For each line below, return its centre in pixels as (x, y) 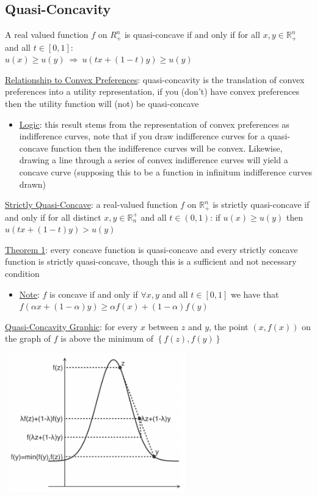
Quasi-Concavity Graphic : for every (71, 326)
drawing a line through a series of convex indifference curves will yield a (154, 160)
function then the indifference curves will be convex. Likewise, (167, 148)
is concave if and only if (94, 294)
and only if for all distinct (53, 217)
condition (22, 274)
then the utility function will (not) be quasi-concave (102, 104)
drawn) (33, 184)
